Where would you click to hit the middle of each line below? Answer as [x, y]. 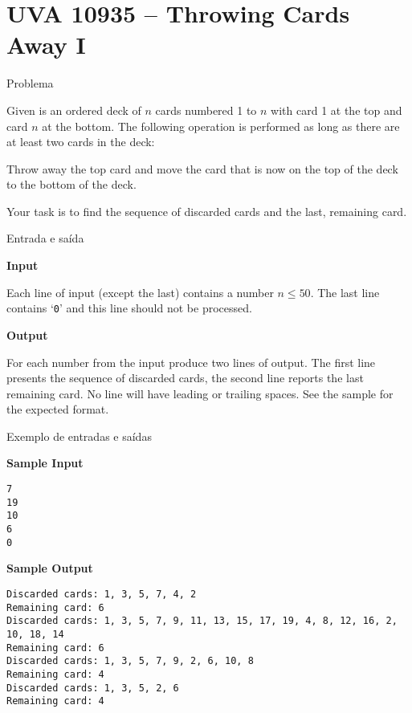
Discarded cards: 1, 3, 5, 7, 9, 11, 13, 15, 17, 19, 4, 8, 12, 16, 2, [202, 621]
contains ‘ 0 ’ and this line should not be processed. [129, 308]
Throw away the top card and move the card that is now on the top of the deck [202, 168]
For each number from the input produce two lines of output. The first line [191, 362]
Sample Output [50, 568]
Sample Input [45, 463]
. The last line [345, 292]
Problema [30, 83]
